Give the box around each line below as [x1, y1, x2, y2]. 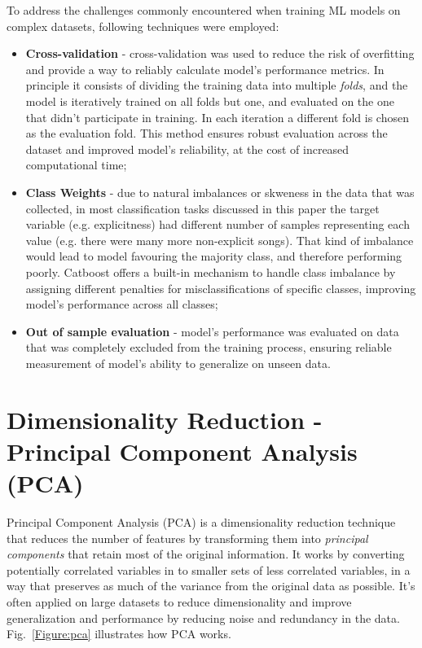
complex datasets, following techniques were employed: [7, 17, 279, 34]
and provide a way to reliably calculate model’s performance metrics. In [25, 60, 385, 77]
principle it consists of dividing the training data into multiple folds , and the [25, 77, 408, 94]
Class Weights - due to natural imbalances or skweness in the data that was [25, 183, 415, 200]
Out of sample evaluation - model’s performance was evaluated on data [25, 322, 399, 339]
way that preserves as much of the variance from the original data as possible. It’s [7, 577, 415, 594]
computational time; [25, 156, 127, 173]
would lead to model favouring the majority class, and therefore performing [25, 247, 402, 265]
